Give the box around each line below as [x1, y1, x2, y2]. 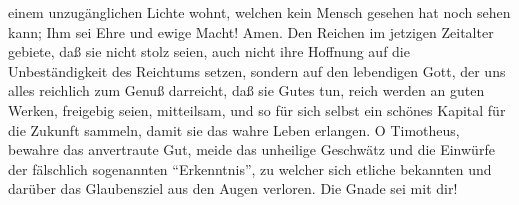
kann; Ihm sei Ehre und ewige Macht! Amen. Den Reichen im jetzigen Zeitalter [8, 21, 494, 42]
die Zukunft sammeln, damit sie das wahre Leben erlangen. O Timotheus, [8, 119, 460, 140]
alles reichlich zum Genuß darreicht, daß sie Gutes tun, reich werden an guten [8, 80, 485, 101]
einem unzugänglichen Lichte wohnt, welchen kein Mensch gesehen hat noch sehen [8, 2, 511, 22]
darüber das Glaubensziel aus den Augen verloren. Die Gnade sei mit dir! [8, 178, 458, 199]
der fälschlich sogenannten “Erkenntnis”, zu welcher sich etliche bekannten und [8, 158, 492, 179]
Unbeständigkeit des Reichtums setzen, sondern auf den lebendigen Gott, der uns [8, 60, 506, 81]
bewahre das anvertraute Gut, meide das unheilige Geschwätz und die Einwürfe [8, 139, 495, 160]
